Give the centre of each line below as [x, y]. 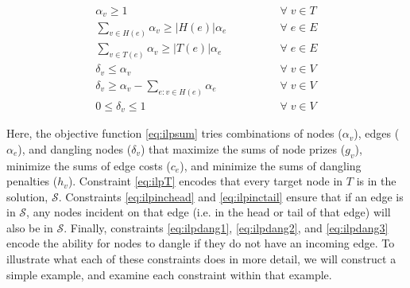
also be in [30, 227]
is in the [376, 181]
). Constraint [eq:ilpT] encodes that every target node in [205, 181]
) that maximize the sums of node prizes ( [243, 148]
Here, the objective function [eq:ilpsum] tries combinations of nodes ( [174, 133]
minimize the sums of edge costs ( [89, 165]
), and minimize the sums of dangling [271, 165]
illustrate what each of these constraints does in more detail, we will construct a [201, 259]
